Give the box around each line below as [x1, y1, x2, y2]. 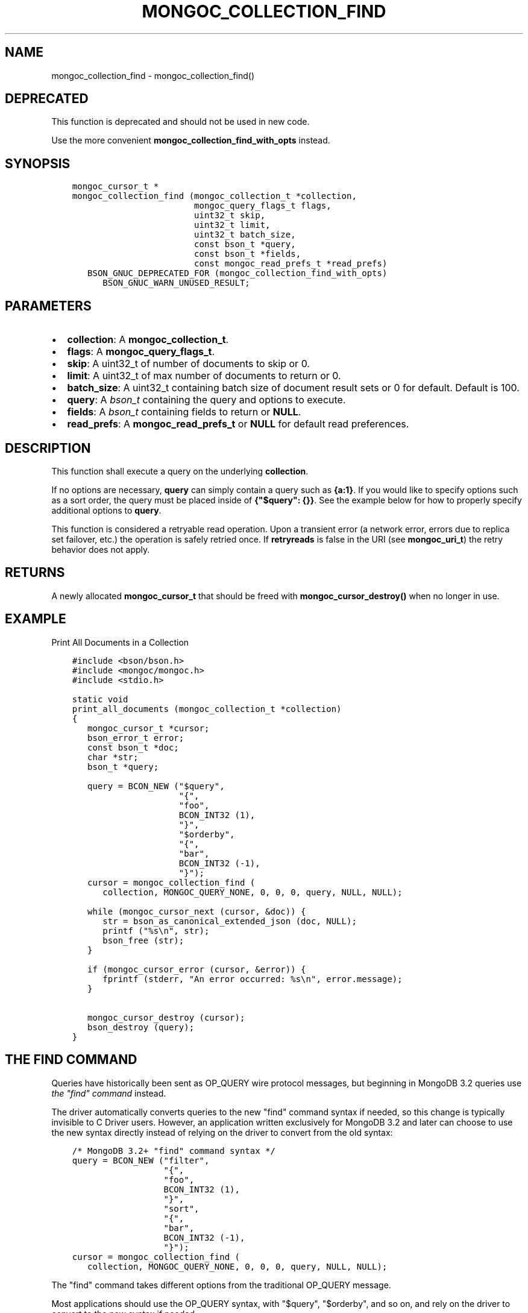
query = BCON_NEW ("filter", [72, 1155, 210, 1165]
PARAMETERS [5, 298, 92, 313]
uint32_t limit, [194, 220, 271, 230]
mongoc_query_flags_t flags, [194, 201, 332, 211]
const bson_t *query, [194, 239, 296, 250]
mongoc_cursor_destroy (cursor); [87, 1012, 245, 1022]
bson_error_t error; [87, 732, 184, 743]
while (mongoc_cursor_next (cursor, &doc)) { [87, 906, 306, 916]
